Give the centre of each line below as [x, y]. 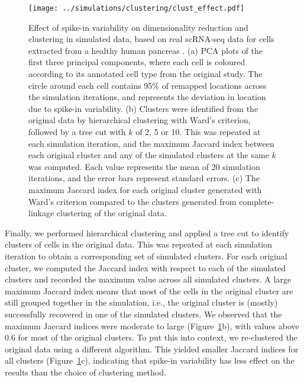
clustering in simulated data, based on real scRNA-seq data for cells [151, 39]
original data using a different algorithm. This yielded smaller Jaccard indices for [152, 349]
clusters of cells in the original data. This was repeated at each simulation [139, 244]
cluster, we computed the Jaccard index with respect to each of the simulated [145, 267]
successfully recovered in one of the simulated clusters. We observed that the [143, 314]
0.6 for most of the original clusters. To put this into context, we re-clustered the [151, 337]
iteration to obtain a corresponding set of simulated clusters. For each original [146, 256]
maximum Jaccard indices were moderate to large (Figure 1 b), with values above [152, 325]
